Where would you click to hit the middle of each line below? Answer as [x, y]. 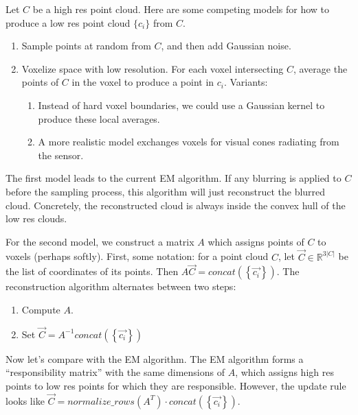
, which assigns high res [284, 372]
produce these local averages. [99, 118]
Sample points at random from [86, 46]
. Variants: [246, 82]
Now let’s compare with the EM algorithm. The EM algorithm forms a [155, 358]
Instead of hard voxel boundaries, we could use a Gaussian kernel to [181, 105]
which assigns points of [256, 241]
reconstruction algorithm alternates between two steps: [121, 286]
